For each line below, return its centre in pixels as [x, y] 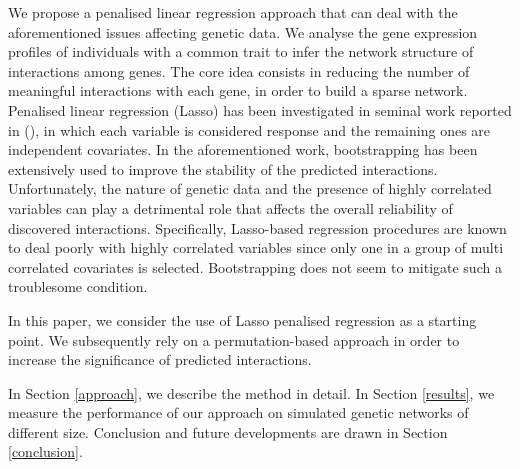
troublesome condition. [78, 286]
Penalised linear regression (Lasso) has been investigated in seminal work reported [260, 109]
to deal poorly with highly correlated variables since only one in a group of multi [256, 247]
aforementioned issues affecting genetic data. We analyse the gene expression [243, 31]
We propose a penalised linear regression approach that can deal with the [233, 12]
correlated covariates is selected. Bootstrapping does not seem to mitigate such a [255, 266]
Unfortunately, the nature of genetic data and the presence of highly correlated [250, 188]
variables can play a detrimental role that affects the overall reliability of [230, 207]
